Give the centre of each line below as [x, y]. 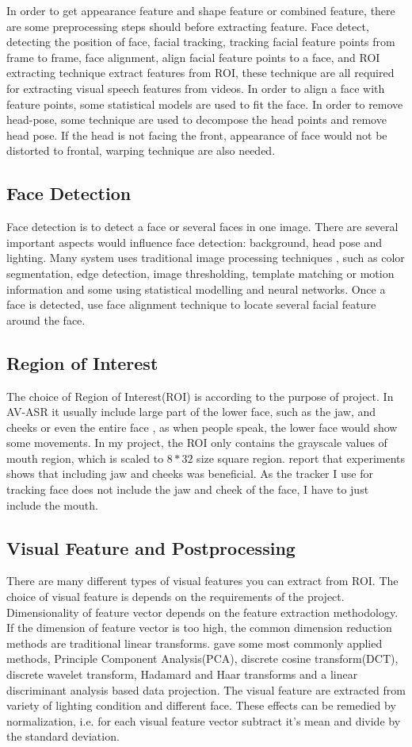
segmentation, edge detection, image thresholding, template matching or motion [200, 273]
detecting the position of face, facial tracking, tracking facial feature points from [201, 42]
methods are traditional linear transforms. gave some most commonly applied [195, 643]
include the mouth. [52, 504]
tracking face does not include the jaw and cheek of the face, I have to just [188, 489]
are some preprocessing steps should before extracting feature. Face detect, [188, 26]
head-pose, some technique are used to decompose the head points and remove [196, 119]
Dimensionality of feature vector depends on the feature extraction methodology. [202, 612]
